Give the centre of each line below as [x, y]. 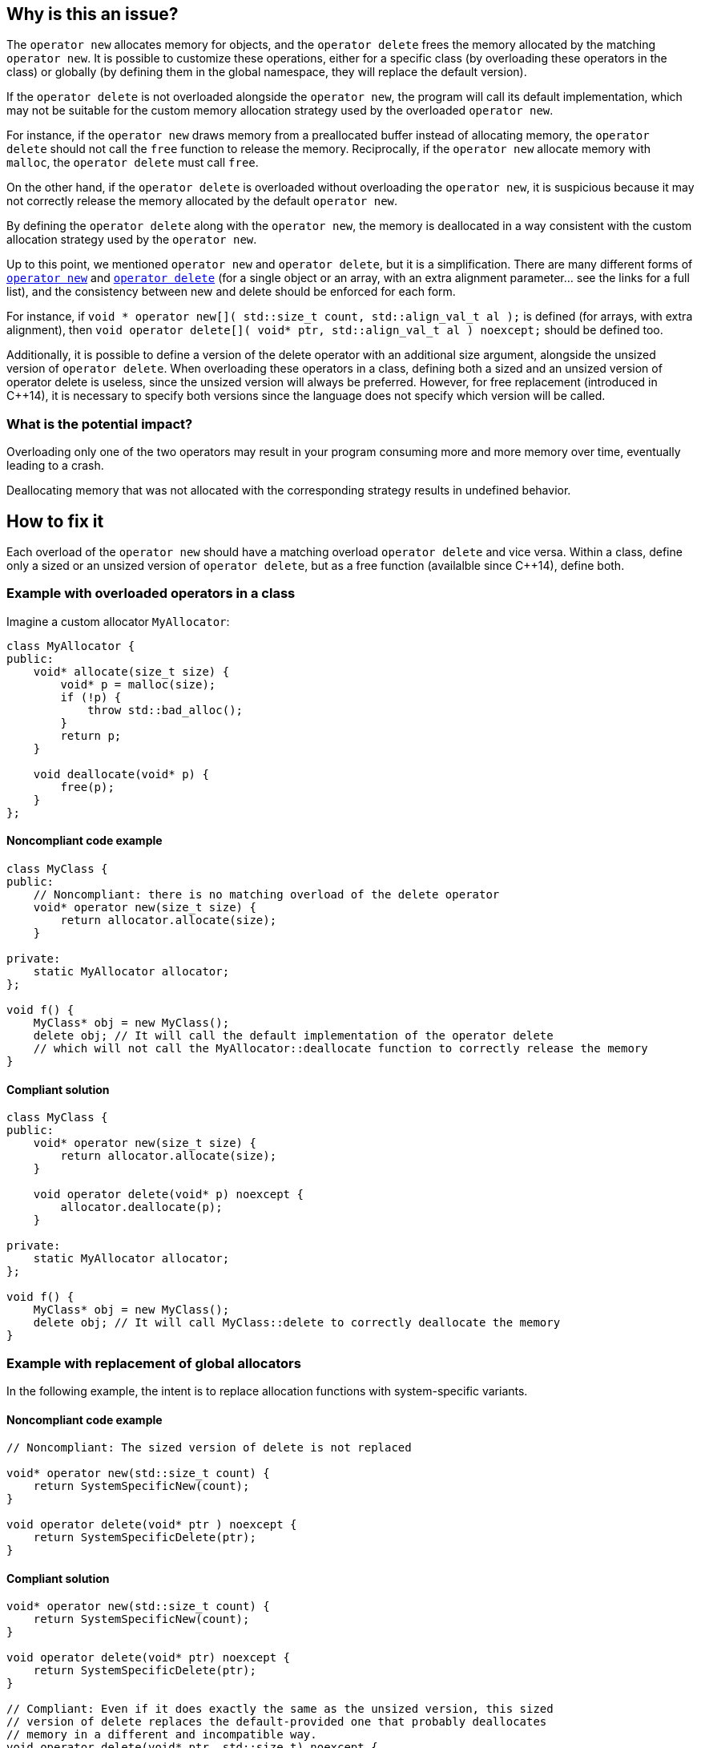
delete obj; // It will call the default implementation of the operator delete [293, 1035]
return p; [91, 735]
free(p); [87, 787]
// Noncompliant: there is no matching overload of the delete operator [266, 894]
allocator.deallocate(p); [141, 1207]
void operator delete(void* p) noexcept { [168, 1195]
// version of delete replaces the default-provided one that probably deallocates [277, 1722]
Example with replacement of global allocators [154, 1363]
